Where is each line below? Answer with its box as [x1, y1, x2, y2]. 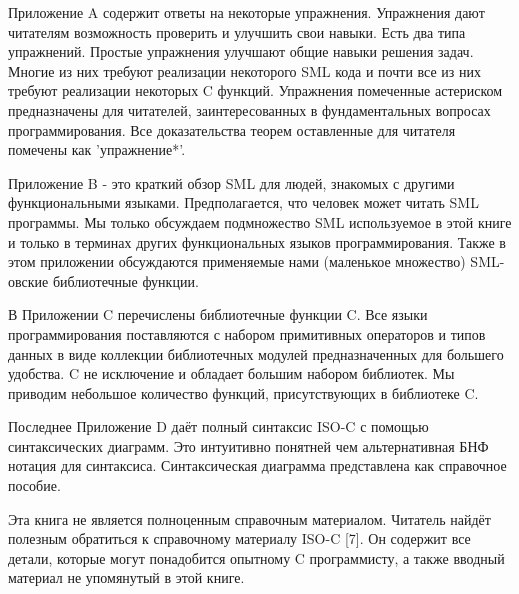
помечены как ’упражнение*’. [8, 139, 186, 160]
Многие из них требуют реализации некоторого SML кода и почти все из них [8, 60, 481, 81]
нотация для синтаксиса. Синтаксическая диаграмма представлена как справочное [8, 455, 507, 476]
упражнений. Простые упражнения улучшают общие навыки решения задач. [8, 41, 474, 62]
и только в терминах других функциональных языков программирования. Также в [8, 231, 506, 252]
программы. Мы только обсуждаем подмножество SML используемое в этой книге [8, 211, 512, 232]
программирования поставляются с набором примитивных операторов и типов [8, 323, 486, 344]
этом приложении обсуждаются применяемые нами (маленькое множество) [8, 251, 466, 272]
